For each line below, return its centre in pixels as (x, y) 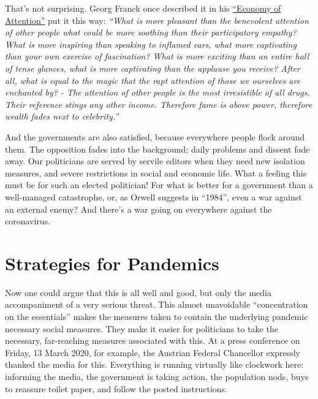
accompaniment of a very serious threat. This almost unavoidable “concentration (157, 304)
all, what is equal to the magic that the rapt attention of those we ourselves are (153, 80)
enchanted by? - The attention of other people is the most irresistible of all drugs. (157, 92)
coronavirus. (28, 221)
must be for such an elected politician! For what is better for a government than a (159, 185)
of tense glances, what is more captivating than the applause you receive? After (153, 68)
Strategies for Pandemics (112, 263)
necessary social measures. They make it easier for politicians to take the (142, 328)
